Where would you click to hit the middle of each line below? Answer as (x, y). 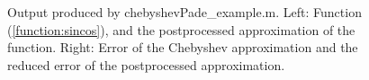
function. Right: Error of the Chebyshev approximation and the (183, 47)
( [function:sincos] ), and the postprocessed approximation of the (181, 29)
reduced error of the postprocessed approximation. (146, 64)
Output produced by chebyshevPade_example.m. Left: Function (184, 12)
